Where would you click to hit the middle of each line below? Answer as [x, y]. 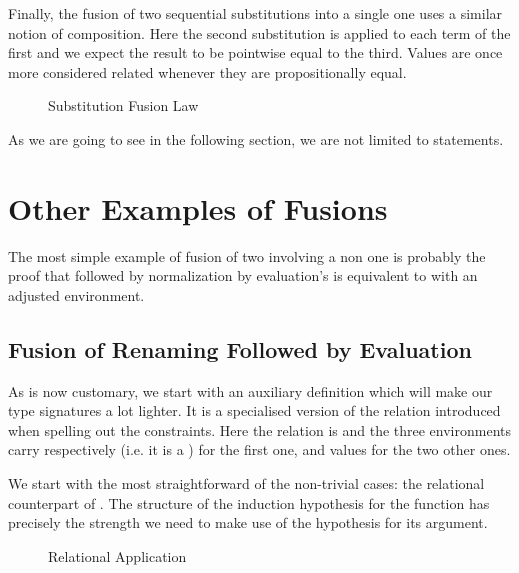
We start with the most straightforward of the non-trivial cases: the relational [246, 483]
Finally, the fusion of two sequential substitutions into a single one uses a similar [255, 13]
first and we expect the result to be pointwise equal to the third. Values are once [255, 52]
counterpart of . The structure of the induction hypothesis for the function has [249, 502]
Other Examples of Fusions [198, 207]
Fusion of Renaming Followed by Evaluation [240, 348]
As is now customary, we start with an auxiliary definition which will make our [250, 390]
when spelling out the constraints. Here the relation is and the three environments [260, 429]
